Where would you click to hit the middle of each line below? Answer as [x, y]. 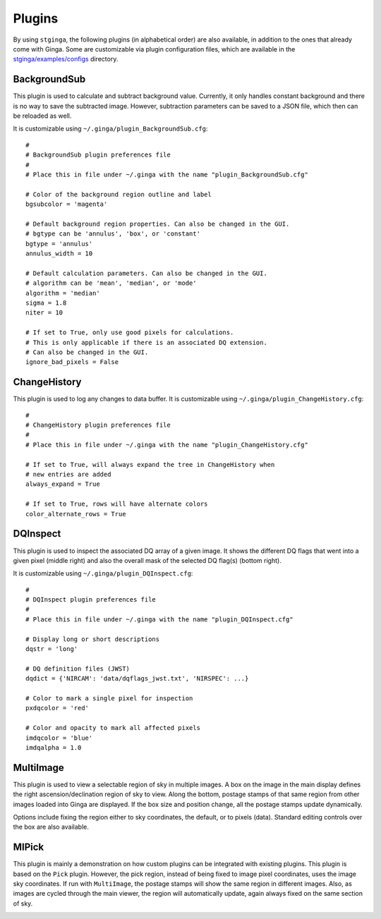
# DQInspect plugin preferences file [91, 600]
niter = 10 [44, 313]
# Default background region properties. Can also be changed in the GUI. [158, 224]
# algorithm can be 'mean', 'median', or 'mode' [111, 283]
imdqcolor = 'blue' [59, 738]
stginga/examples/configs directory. [66, 59]
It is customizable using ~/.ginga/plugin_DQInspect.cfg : [103, 573]
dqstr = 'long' [52, 649]
